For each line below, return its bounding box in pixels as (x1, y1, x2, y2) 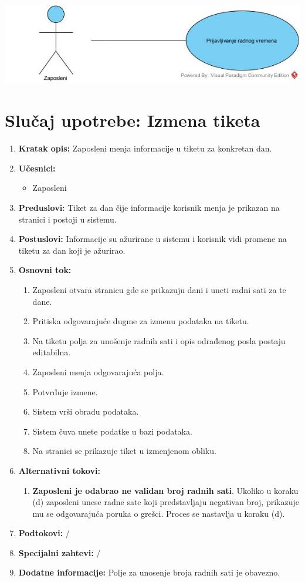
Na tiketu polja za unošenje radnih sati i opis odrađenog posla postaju (32, 334, 286, 346)
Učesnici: (18, 162, 56, 174)
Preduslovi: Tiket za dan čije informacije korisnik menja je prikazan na (18, 201, 280, 213)
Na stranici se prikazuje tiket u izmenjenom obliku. (32, 445, 216, 457)
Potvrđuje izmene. (32, 385, 98, 398)
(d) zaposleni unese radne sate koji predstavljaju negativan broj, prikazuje (32, 496, 299, 508)
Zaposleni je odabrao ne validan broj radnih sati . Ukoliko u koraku (32, 484, 299, 496)
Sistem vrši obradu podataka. (32, 405, 139, 418)
